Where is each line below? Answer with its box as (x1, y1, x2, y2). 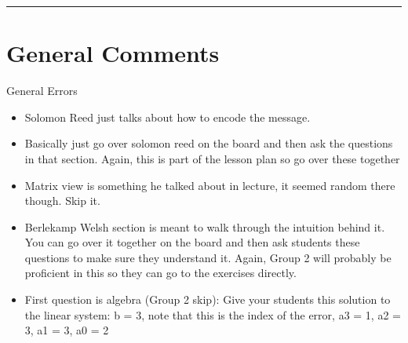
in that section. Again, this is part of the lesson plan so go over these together (24, 150, 400, 166)
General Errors (6, 82, 78, 99)
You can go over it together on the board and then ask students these (24, 234, 360, 250)
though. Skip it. (24, 192, 100, 209)
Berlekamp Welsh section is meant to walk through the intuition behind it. (24, 218, 385, 235)
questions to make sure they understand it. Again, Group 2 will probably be (24, 249, 392, 265)
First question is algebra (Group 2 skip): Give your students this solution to (24, 291, 391, 308)
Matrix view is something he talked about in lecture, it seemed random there (24, 177, 395, 193)
